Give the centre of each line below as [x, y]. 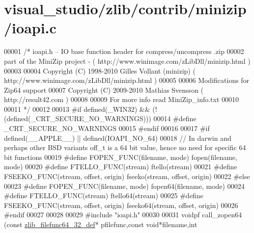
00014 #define [175, 118]
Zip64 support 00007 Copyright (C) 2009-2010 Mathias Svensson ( [104, 90]
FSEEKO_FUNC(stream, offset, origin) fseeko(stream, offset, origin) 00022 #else [127, 176]
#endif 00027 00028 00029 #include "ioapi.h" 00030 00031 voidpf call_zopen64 [123, 215]
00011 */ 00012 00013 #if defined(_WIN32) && [77, 109]
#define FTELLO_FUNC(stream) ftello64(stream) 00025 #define [104, 195]
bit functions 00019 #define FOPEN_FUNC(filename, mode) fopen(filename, [121, 157]
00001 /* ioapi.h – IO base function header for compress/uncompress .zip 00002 [124, 51]
